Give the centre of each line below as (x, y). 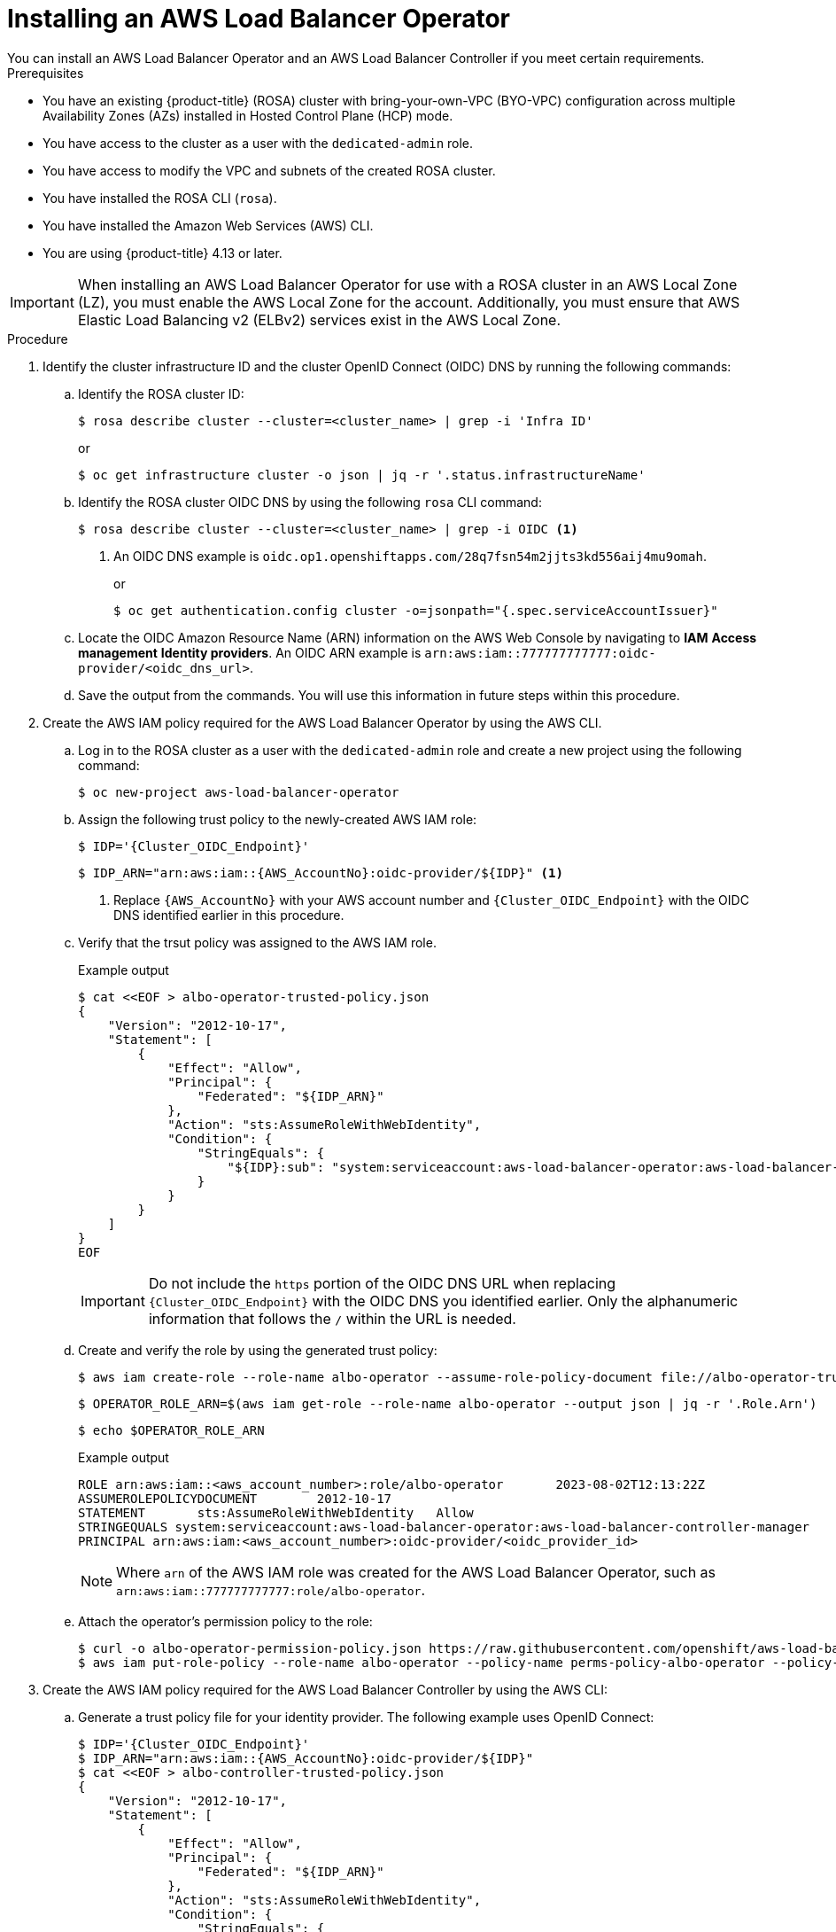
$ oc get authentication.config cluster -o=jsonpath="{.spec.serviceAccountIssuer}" (416, 610)
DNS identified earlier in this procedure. (229, 915)
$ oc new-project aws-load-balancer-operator (239, 792)
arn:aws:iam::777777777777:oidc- (540, 653)
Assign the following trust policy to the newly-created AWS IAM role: (278, 819)
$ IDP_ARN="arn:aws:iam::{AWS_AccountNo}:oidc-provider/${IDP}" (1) (321, 873)
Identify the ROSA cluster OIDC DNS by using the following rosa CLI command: (310, 502)
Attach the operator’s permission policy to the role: (225, 1621)
